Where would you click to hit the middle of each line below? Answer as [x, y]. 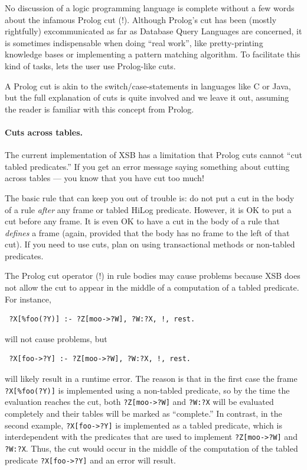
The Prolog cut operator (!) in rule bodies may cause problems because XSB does [153, 276]
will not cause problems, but [56, 338]
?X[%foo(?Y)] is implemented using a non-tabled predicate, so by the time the [147, 390]
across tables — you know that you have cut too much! [104, 178]
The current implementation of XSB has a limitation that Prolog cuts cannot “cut [153, 155]
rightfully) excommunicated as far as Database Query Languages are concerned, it [153, 31]
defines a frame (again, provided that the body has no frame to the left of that [147, 232]
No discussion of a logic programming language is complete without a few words [150, 8]
